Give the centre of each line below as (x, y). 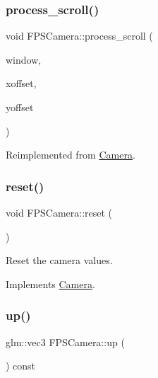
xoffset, (21, 83)
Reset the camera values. (59, 260)
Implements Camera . (50, 283)
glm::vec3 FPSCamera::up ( (65, 342)
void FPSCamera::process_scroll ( (79, 36)
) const (21, 366)
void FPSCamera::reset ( (59, 212)
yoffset (20, 107)
